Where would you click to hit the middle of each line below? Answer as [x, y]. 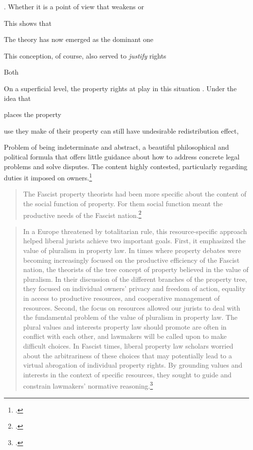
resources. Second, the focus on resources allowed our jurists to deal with [132, 307]
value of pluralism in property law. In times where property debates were [132, 250]
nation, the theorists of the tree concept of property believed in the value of [136, 269]
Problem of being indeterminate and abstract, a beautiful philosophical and [117, 147]
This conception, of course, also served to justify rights [85, 55]
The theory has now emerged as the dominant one [79, 39]
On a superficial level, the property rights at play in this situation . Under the [120, 88]
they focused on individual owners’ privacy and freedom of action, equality [134, 288]
